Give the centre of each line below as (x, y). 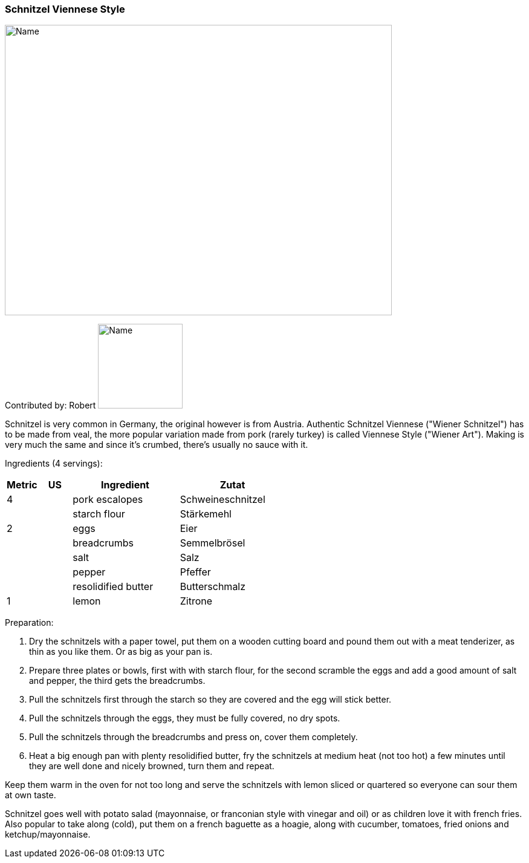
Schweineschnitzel (222, 500)
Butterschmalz (213, 587)
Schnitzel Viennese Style (65, 9)
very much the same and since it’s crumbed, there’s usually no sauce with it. (157, 445)
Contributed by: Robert (50, 405)
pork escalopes (108, 500)
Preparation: (29, 623)
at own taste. (31, 795)
